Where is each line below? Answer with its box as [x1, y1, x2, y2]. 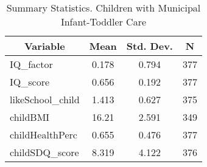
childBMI [10, 110, 50, 124]
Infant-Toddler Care [60, 15, 147, 29]
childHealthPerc [10, 128, 77, 141]
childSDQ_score [10, 145, 79, 159]
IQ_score [10, 75, 50, 89]
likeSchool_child [10, 92, 80, 106]
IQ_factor [10, 57, 53, 71]
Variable [24, 39, 65, 53]
